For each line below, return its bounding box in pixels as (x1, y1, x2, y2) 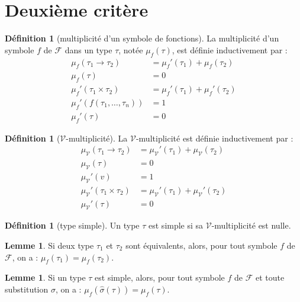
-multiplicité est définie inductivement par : (136, 131, 293, 144)
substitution (5, 282, 49, 295)
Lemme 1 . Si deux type (5, 239, 94, 251)
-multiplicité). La (66, 131, 128, 144)
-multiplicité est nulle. (211, 219, 291, 232)
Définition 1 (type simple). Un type (5, 219, 140, 232)
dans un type (64, 43, 112, 56)
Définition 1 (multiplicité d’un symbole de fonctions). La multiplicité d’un (5, 32, 279, 44)
